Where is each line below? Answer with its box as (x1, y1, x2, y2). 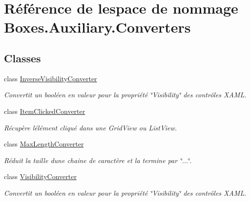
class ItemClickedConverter (4, 106, 85, 116)
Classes (4, 50, 41, 65)
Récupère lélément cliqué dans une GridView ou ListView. (4, 122, 177, 132)
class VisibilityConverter (4, 171, 77, 182)
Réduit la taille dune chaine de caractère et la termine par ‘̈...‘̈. (4, 155, 192, 165)
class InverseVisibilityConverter (4, 73, 97, 83)
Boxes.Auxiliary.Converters (4, 17, 191, 37)
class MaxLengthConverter (4, 139, 84, 149)
